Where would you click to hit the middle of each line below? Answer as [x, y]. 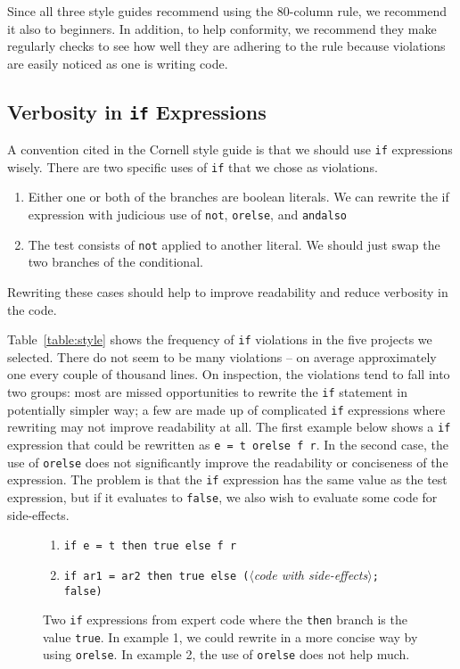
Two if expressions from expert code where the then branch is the [225, 619]
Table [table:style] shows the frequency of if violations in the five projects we [220, 339]
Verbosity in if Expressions [137, 111]
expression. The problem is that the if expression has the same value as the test [227, 479]
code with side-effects [311, 574]
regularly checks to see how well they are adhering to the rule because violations [226, 46]
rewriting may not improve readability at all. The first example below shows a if [229, 427]
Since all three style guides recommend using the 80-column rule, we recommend [227, 11]
